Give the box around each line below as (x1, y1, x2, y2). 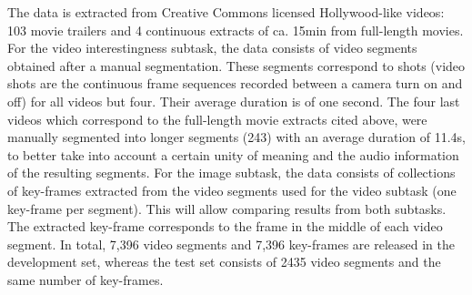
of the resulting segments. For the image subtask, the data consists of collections (7, 163, 456, 182)
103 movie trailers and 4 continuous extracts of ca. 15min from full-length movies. (7, 20, 464, 39)
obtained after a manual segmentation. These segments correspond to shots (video (7, 56, 466, 75)
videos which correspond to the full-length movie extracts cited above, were (7, 109, 427, 128)
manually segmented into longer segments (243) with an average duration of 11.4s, (7, 127, 467, 147)
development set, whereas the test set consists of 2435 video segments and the (7, 252, 441, 271)
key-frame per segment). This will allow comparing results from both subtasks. (7, 198, 447, 218)
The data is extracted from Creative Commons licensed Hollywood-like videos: (7, 3, 445, 21)
